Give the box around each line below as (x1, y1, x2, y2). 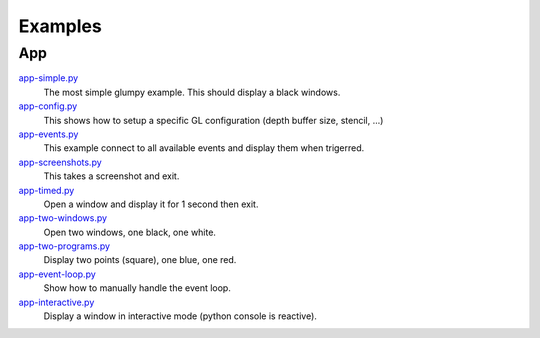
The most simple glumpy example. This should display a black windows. (43, 86, 341, 98)
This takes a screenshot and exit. (43, 170, 180, 182)
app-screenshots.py (18, 156, 102, 168)
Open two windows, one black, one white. (43, 226, 217, 238)
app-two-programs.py (18, 240, 110, 252)
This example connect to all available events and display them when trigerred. (43, 142, 365, 154)
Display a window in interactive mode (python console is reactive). (43, 310, 317, 322)
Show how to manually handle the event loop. (43, 282, 232, 294)
